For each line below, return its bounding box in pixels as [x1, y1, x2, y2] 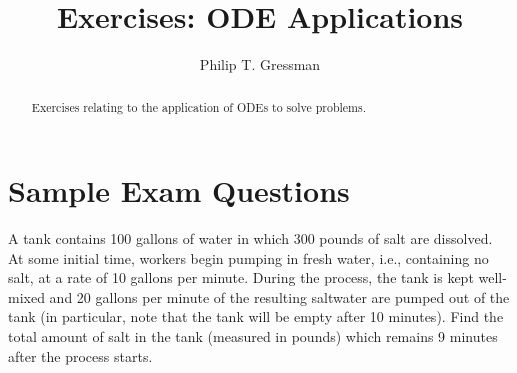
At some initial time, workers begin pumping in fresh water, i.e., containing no [8, 247, 489, 268]
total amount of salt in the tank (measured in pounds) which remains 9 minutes [8, 326, 498, 347]
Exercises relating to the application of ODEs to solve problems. [31, 98, 366, 115]
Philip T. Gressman [199, 54, 321, 75]
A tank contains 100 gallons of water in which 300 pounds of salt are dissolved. [8, 228, 493, 249]
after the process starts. [8, 345, 153, 366]
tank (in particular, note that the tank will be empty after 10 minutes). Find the [8, 306, 504, 327]
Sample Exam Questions [8, 170, 350, 211]
